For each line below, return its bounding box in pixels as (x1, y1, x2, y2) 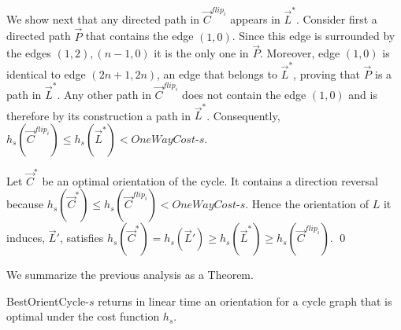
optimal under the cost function (6, 308, 160, 324)
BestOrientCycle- (6, 292, 89, 309)
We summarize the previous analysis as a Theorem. (6, 266, 254, 283)
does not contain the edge (182, 86, 306, 102)
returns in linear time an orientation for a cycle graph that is (98, 292, 392, 309)
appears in (230, 10, 280, 27)
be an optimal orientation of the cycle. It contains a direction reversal (42, 172, 378, 189)
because (6, 196, 44, 212)
